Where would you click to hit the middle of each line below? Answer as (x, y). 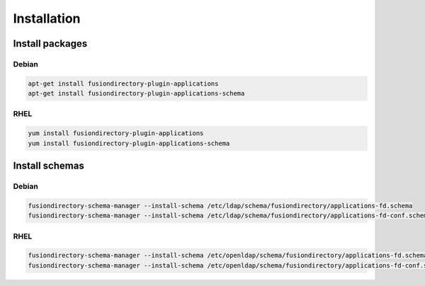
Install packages (50, 44)
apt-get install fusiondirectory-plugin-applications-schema (136, 93)
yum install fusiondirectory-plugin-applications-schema (129, 143)
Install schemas (49, 166)
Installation (47, 18)
